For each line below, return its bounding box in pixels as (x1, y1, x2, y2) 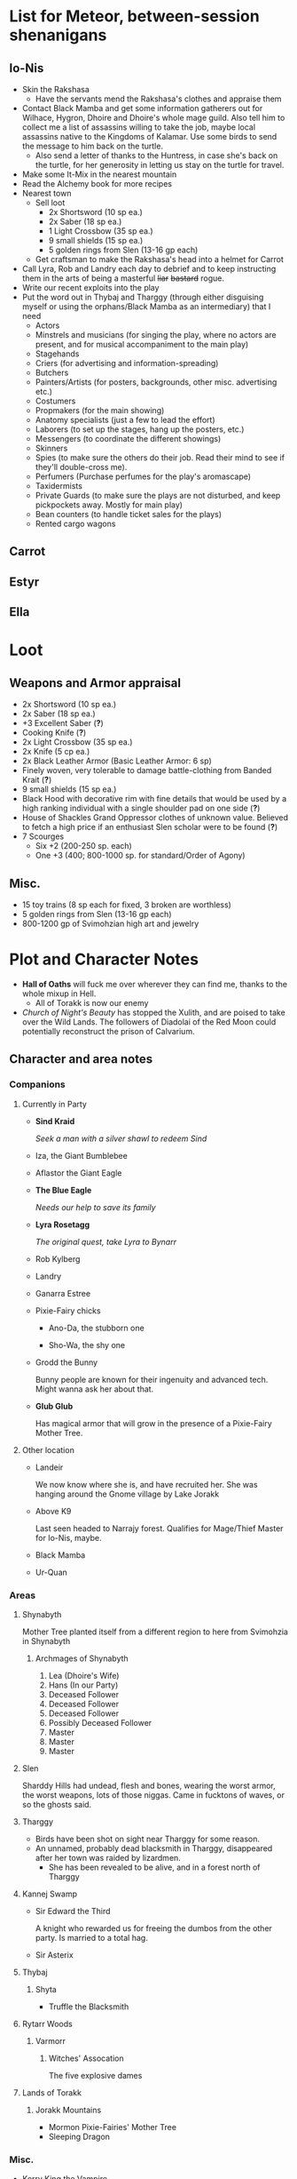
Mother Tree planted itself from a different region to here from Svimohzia (21, 1626, 288, 1637)
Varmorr (35, 2035, 66, 2046)
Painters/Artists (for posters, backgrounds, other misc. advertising (35, 377, 277, 387)
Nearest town (21, 188, 72, 198)
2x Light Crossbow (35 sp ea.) (21, 737, 133, 747)
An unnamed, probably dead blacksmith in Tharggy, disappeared (35, 1842, 273, 1854)
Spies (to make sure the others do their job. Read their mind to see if (35, 452, 285, 463)
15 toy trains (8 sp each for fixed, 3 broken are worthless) (21, 899, 232, 910)
